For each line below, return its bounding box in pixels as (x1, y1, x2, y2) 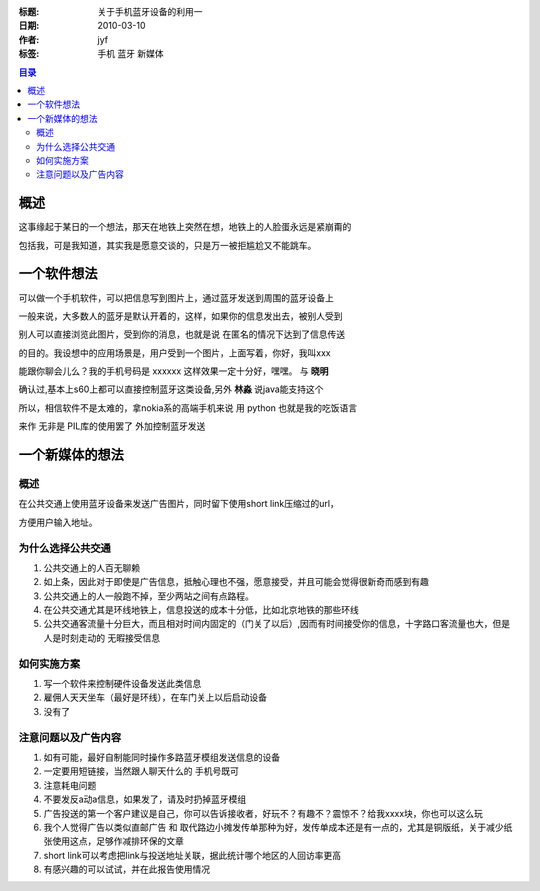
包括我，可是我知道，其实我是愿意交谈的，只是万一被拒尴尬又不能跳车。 (18, 239, 317, 251)
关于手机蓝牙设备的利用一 (97, 6, 203, 17)
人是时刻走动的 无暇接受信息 (43, 631, 160, 644)
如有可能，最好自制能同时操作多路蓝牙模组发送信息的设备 (43, 751, 280, 763)
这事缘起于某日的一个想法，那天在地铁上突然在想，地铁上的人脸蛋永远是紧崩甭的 (18, 221, 352, 233)
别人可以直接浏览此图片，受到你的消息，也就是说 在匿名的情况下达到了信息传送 (18, 328, 345, 340)
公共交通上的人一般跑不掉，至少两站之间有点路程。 (43, 590, 254, 602)
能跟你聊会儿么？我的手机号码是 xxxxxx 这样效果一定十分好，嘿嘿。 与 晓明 (18, 365, 329, 377)
